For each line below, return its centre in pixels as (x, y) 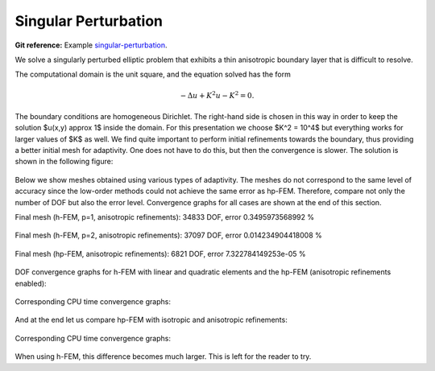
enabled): (31, 283)
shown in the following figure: (64, 162)
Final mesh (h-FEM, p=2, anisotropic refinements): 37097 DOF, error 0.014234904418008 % (168, 235)
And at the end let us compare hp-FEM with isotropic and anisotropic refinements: (151, 320)
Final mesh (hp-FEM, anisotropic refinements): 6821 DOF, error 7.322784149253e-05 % (160, 254)
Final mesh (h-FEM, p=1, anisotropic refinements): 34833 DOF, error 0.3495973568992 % (164, 217)
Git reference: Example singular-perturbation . (91, 45)
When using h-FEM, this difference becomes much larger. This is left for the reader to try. (163, 357)
